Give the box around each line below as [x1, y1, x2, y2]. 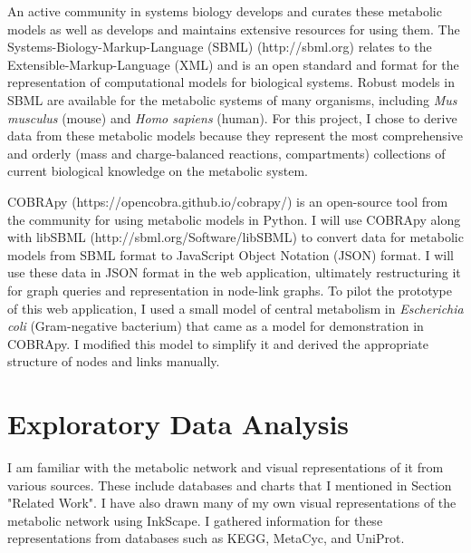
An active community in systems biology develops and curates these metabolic [7, 2, 442, 20]
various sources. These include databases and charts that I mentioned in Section [7, 475, 452, 494]
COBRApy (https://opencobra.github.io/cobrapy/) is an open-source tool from [7, 191, 448, 210]
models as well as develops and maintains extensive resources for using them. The [7, 19, 460, 38]
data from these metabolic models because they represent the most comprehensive [7, 126, 463, 145]
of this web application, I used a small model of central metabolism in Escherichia [7, 298, 464, 317]
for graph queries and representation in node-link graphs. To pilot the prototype [7, 280, 452, 299]
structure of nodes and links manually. [7, 352, 220, 371]
